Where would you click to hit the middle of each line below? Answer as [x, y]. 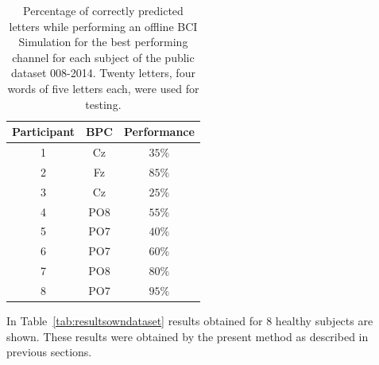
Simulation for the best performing [103, 42]
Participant [43, 132]
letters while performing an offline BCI [103, 26]
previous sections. [49, 352]
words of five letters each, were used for [103, 88]
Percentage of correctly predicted [103, 10]
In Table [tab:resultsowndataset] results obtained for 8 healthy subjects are [190, 320]
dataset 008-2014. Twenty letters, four [103, 73]
